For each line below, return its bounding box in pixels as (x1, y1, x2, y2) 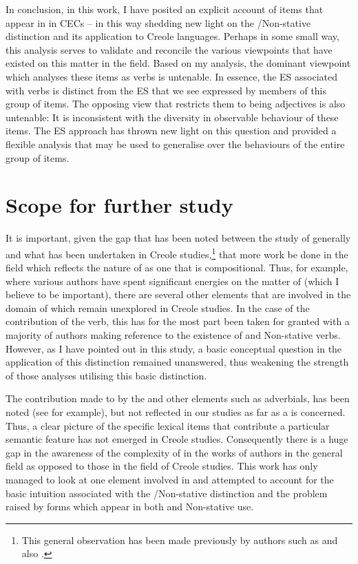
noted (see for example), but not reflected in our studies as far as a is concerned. (6, 405, 346, 419)
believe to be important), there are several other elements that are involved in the (6, 287, 351, 302)
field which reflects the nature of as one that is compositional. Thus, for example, (6, 260, 348, 275)
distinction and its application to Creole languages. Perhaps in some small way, (6, 29, 339, 43)
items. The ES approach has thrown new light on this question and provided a (6, 123, 337, 138)
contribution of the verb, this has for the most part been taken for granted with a (6, 314, 350, 328)
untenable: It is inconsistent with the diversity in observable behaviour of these (6, 109, 339, 124)
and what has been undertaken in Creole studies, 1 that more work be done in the (6, 244, 348, 261)
